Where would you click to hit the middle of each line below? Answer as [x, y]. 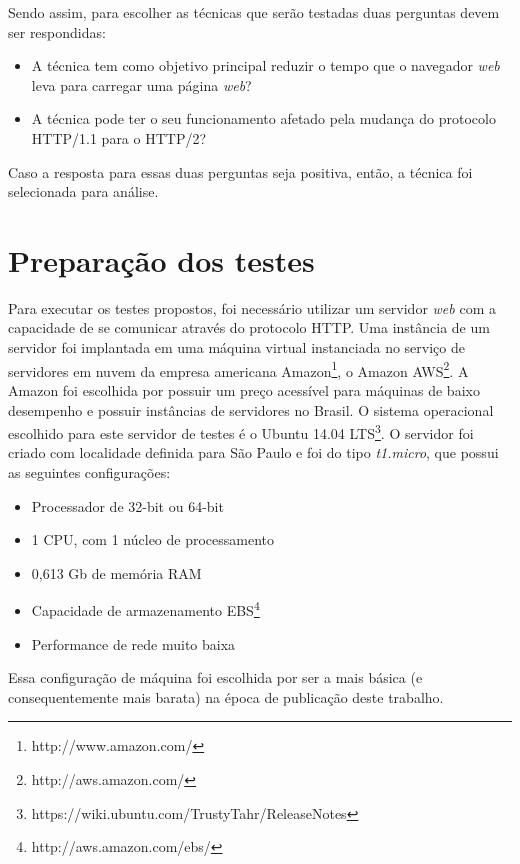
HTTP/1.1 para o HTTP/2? [119, 137]
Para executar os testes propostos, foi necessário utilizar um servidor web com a [252, 307]
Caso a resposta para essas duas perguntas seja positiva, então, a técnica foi [240, 171]
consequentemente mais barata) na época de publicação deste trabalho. [226, 696]
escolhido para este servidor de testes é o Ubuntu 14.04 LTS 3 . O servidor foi [241, 431]
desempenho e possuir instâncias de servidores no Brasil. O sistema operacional [251, 409]
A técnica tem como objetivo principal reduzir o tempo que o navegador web [265, 65]
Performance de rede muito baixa [133, 643]
